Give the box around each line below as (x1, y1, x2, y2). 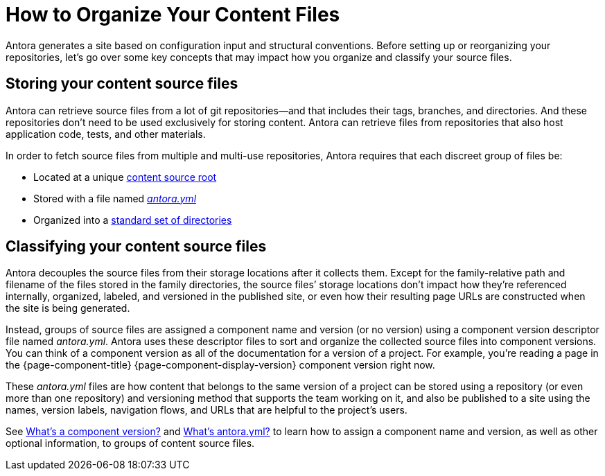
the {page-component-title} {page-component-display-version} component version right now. (6, 359, 435, 371)
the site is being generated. (6, 302, 130, 315)
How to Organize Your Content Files (6, 3, 340, 26)
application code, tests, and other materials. (6, 127, 206, 140)
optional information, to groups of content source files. (6, 437, 255, 450)
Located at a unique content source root (33, 170, 217, 183)
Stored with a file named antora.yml (33, 192, 197, 204)
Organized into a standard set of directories (33, 213, 232, 226)
